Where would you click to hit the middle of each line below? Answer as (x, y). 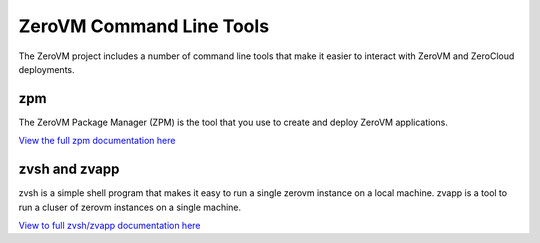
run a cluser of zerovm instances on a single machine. (130, 207)
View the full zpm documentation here (97, 141)
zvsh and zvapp (69, 169)
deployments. (46, 69)
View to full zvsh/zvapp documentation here (109, 225)
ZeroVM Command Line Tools (144, 26)
